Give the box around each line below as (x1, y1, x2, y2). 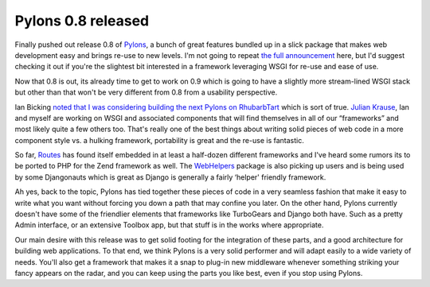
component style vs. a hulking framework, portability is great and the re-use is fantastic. (14, 135, 304, 145)
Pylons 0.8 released (14, 12, 150, 29)
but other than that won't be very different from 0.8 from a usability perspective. (14, 87, 278, 97)
